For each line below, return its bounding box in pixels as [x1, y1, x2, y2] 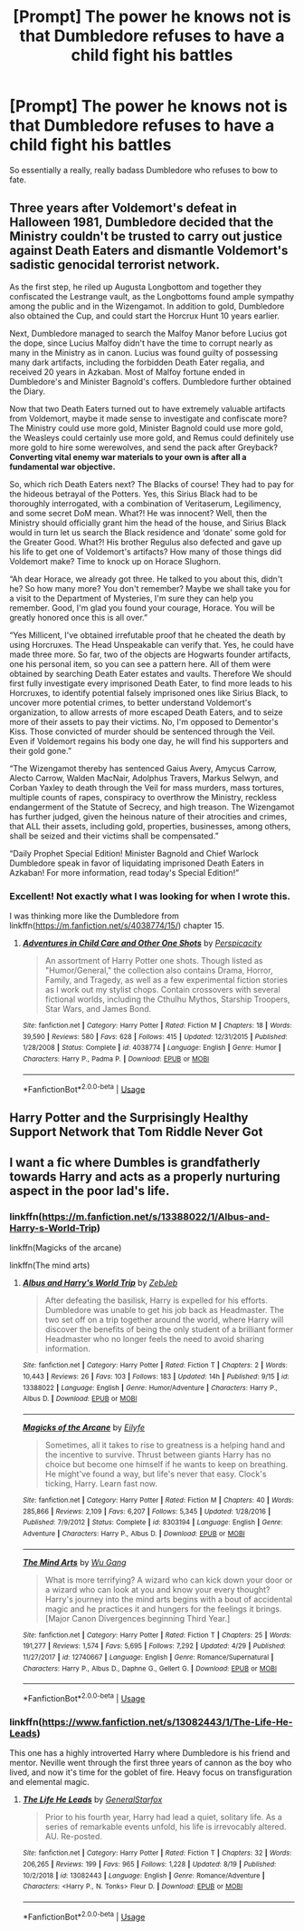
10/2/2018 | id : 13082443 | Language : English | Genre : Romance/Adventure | [22, 1871, 265, 1880]
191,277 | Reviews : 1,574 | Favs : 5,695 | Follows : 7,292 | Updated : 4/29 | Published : [22, 1642, 287, 1651]
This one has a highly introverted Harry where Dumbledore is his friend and [9, 1748, 290, 1759]
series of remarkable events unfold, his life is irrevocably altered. [44, 1821, 287, 1832]
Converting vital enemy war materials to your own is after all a [9, 451, 247, 462]
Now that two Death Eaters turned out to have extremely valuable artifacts [9, 403, 286, 414]
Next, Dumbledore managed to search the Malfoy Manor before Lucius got [9, 328, 288, 338]
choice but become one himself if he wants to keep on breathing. [44, 1459, 289, 1470]
